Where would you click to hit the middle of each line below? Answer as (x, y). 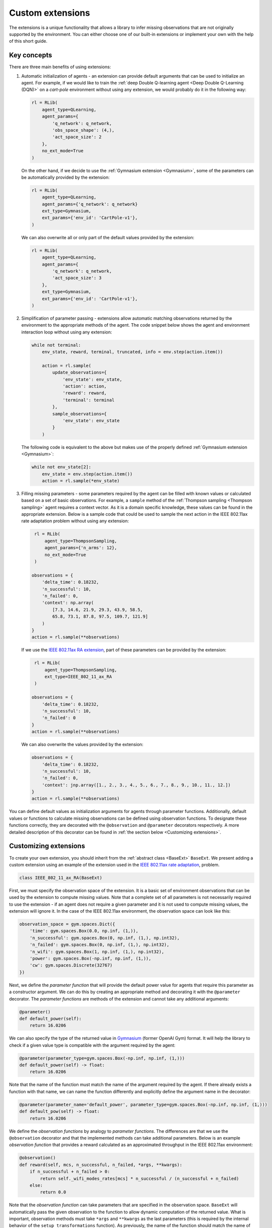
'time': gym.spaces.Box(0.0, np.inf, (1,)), (84, 931)
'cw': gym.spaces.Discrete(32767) (71, 965)
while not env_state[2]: (62, 467)
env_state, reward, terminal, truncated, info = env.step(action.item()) (132, 352)
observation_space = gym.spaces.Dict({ (67, 924)
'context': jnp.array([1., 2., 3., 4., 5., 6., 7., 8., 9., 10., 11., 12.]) (136, 785)
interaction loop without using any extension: (67, 332)
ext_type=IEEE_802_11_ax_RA (78, 677)
